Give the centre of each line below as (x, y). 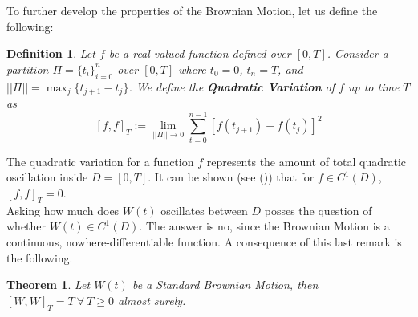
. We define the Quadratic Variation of (232, 86)
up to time (373, 86)
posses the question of (318, 210)
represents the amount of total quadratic (306, 161)
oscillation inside (47, 177)
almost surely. (152, 300)
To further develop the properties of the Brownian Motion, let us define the (192, 10)
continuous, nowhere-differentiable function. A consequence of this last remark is (204, 241)
